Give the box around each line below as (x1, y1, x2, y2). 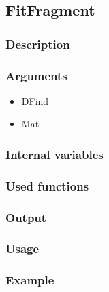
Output (5, 208, 47, 226)
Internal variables (5, 145, 104, 162)
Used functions (5, 177, 89, 194)
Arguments (5, 66, 67, 84)
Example (5, 271, 54, 289)
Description (5, 35, 70, 52)
